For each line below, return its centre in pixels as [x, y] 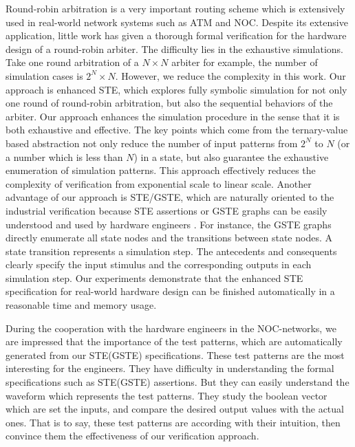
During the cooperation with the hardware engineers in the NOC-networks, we [171, 328]
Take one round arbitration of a [72, 62]
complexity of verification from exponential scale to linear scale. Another [159, 183]
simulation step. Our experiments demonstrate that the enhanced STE [154, 277]
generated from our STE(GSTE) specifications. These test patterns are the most [175, 355]
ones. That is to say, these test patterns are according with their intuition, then [173, 422]
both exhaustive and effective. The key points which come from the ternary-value [177, 130]
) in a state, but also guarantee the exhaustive [231, 156]
